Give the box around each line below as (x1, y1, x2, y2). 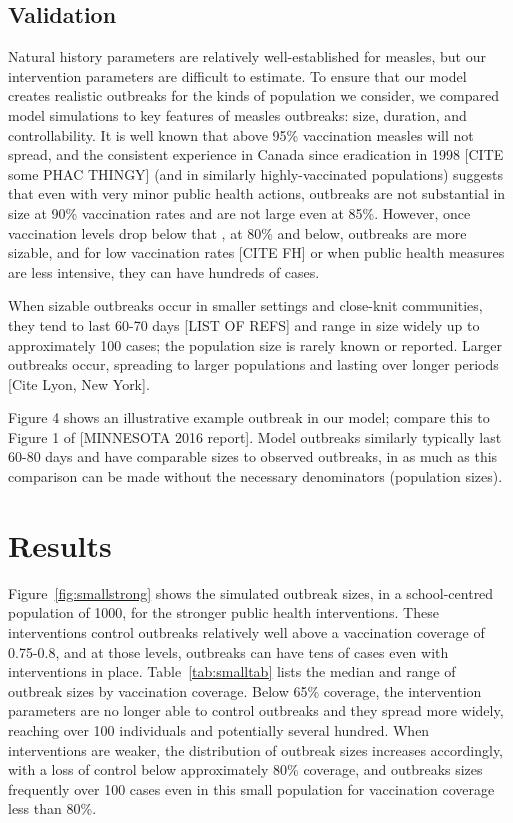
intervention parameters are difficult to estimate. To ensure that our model (8, 65, 467, 86)
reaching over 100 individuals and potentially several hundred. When (8, 719, 430, 740)
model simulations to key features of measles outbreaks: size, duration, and (8, 104, 467, 125)
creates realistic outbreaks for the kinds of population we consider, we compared (8, 85, 499, 106)
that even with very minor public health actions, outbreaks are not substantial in (8, 183, 506, 204)
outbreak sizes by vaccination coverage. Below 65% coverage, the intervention (8, 680, 482, 701)
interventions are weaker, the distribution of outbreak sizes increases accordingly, (8, 739, 504, 760)
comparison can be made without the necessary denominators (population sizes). (8, 466, 503, 487)
